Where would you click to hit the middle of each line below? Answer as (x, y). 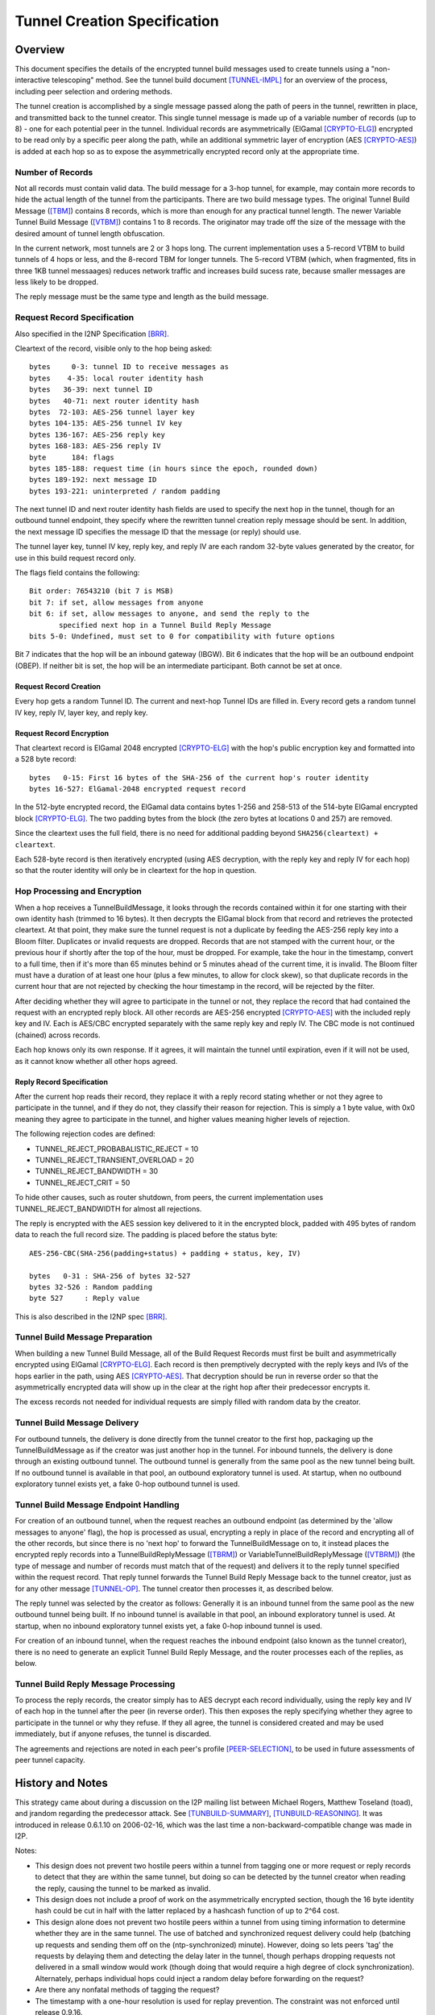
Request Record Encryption (62, 733)
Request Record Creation (58, 686)
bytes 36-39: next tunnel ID (91, 390)
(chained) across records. (58, 1035)
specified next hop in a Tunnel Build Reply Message (165, 625)
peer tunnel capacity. (50, 1760)
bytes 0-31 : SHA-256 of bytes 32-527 (110, 1276)
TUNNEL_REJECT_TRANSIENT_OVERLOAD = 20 (114, 1160)
